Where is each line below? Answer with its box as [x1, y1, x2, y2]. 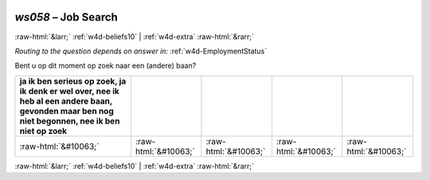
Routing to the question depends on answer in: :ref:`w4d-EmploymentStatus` [14, 46, 267, 56]
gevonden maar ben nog [19, 105, 115, 116]
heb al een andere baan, [19, 96, 113, 107]
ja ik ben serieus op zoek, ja [19, 76, 127, 87]
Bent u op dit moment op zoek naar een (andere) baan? [14, 61, 197, 71]
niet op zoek [19, 125, 68, 136]
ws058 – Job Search [14, 10, 119, 24]
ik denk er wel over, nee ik [19, 85, 119, 96]
